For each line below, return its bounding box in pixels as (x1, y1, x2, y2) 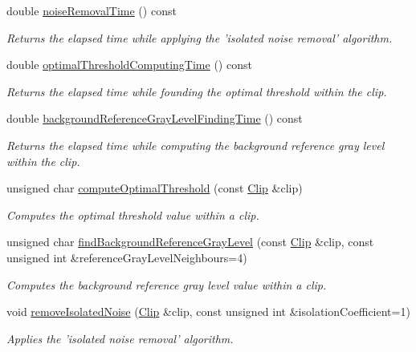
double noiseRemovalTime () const (6, 2, 177, 18)
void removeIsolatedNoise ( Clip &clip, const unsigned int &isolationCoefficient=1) (6, 303, 410, 320)
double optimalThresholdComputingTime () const (6, 56, 252, 73)
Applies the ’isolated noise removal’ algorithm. (6, 330, 234, 346)
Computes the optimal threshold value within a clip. (6, 206, 259, 223)
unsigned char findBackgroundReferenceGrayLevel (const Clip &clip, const (6, 233, 374, 250)
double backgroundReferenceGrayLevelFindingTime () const (6, 110, 303, 127)
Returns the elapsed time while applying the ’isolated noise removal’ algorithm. (6, 29, 393, 46)
